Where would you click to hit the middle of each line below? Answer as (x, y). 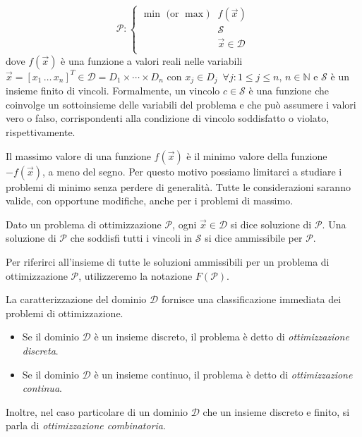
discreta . (40, 351)
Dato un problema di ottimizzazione (84, 224)
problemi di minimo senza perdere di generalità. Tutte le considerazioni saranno (178, 186)
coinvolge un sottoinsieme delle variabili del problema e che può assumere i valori (181, 104)
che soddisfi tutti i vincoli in (131, 238)
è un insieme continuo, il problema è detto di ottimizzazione (223, 374)
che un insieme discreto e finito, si (276, 411)
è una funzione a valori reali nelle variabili (152, 60)
